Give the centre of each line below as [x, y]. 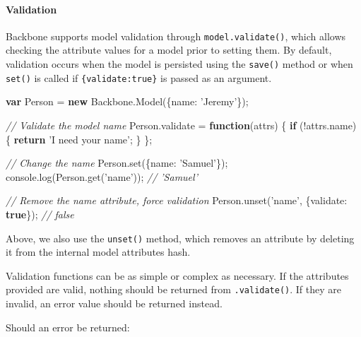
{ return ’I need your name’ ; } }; [79, 139]
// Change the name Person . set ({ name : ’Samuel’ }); [117, 163]
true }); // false [40, 214]
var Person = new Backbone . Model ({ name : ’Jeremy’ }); [127, 101]
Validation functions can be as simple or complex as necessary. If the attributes [177, 275]
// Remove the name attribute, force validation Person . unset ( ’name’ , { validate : [177, 200]
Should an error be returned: [68, 327]
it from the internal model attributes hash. [98, 252]
